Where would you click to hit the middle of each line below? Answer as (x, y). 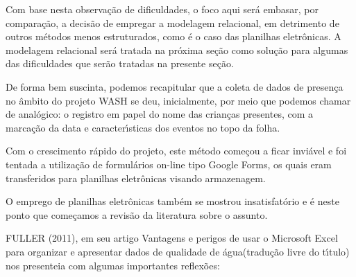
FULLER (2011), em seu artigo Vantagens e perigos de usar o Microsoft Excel (172, 238)
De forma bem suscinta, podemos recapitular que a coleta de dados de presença (175, 86)
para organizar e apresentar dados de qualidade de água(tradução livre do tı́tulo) (178, 251)
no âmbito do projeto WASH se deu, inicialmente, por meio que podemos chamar (178, 100)
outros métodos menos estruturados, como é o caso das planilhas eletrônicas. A (173, 36)
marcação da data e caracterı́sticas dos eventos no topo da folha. (143, 127)
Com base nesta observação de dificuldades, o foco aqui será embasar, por (162, 9)
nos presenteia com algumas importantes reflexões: (113, 265)
